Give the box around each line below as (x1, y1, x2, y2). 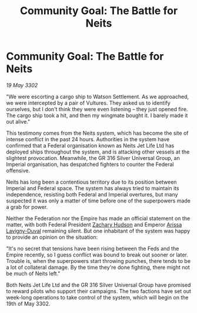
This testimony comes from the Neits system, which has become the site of (6, 129, 189, 136)
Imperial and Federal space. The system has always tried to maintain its (6, 184, 179, 192)
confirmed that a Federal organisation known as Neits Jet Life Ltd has (6, 142, 175, 149)
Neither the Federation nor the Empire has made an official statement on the (6, 215, 191, 222)
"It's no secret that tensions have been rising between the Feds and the (6, 245, 179, 252)
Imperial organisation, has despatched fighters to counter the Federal (6, 161, 174, 168)
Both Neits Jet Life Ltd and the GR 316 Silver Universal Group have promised (6, 281, 191, 288)
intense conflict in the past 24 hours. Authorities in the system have (6, 135, 170, 142)
